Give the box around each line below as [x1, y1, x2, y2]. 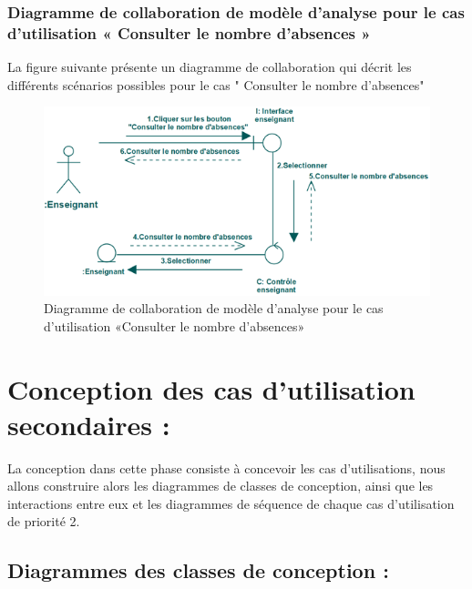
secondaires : [7, 405, 170, 442]
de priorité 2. [7, 512, 80, 531]
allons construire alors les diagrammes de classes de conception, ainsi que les [7, 476, 434, 495]
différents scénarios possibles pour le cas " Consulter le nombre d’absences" [7, 75, 425, 94]
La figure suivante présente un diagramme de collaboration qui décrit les [7, 57, 412, 76]
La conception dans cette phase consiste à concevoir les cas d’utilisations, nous [7, 458, 446, 477]
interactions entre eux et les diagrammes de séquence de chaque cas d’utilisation [7, 493, 455, 513]
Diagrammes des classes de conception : [7, 556, 389, 584]
